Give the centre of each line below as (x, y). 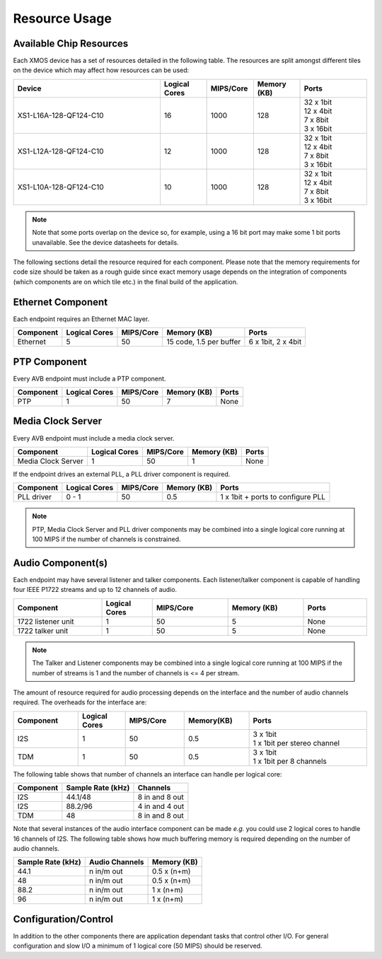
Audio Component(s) (60, 563)
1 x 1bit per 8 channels (290, 761)
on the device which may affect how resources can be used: (101, 70)
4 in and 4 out (161, 806)
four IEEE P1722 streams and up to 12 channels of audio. (95, 590)
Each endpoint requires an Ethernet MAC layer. (81, 319)
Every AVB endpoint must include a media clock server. (94, 438)
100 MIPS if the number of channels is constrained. (106, 539)
